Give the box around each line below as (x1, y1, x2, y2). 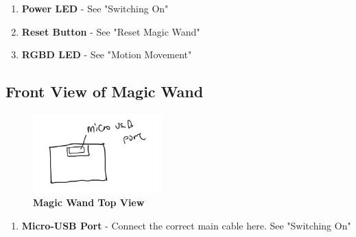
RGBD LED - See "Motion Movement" (21, 47, 192, 62)
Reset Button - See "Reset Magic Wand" (21, 24, 200, 38)
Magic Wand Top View (33, 195, 145, 209)
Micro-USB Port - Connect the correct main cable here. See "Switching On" (21, 218, 351, 232)
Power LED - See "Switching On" (21, 1, 169, 15)
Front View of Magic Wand (5, 81, 204, 102)
